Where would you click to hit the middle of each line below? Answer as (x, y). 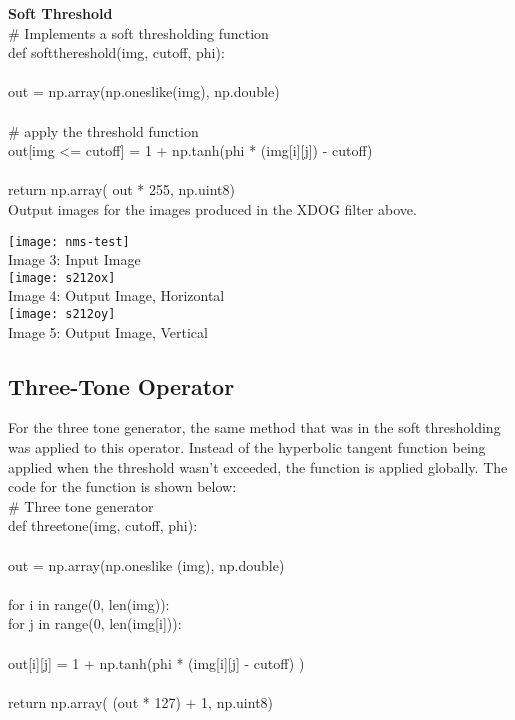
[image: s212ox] (62, 277)
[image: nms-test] (69, 241)
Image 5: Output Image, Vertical (108, 331)
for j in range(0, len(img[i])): (95, 623)
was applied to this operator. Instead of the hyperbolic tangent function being (247, 447)
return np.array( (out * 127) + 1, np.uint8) (141, 701)
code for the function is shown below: (122, 486)
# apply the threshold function (103, 130)
